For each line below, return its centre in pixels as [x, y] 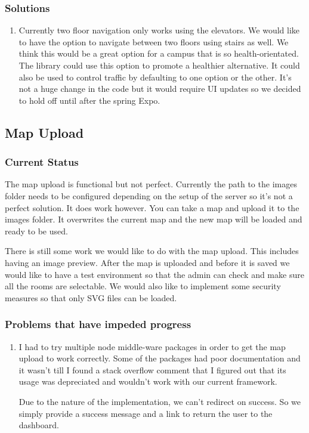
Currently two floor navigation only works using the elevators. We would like [159, 30]
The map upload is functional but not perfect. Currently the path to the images [151, 184]
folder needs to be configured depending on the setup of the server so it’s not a [149, 195]
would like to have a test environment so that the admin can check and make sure [154, 274]
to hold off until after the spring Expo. [89, 100]
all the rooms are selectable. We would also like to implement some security [143, 286]
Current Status [42, 162]
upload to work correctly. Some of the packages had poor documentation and [160, 358]
